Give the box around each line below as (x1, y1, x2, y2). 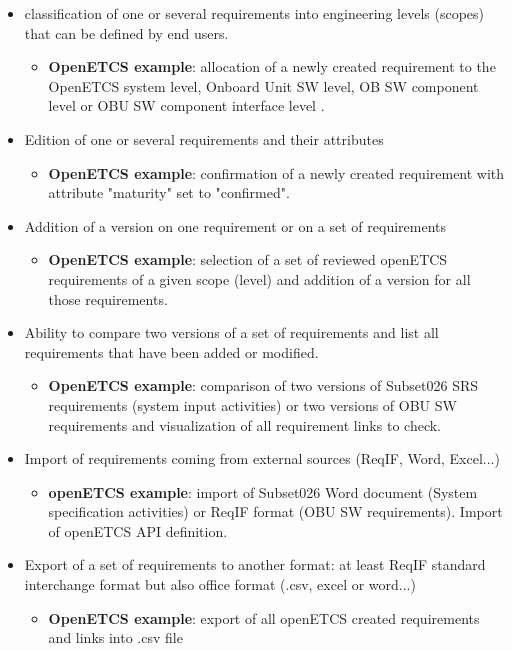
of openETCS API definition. (48, 520, 228, 541)
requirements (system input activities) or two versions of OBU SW (48, 394, 457, 415)
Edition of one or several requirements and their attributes (24, 128, 384, 149)
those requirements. (48, 288, 168, 309)
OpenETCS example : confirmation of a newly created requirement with (48, 162, 505, 183)
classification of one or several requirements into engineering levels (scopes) (24, 3, 484, 23)
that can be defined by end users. (24, 22, 229, 43)
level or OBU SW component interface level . (48, 95, 325, 116)
